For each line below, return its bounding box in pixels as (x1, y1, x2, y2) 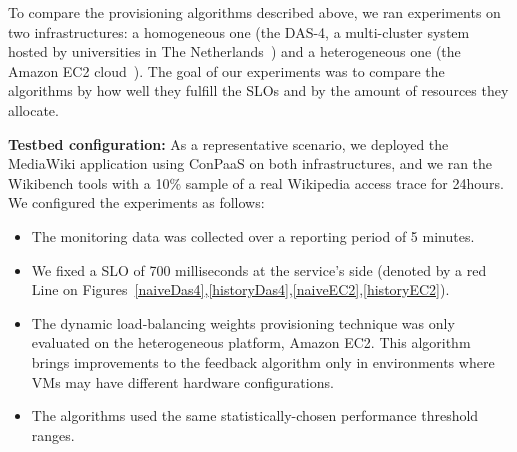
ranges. (31, 424, 75, 445)
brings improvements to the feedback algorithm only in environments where (31, 351, 495, 372)
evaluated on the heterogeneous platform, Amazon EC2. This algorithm (31, 332, 471, 353)
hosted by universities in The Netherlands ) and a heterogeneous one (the (8, 41, 461, 62)
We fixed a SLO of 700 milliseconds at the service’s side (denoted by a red (31, 259, 487, 280)
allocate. (8, 99, 59, 120)
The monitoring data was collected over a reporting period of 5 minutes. (31, 225, 475, 246)
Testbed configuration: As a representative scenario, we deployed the (8, 133, 449, 154)
